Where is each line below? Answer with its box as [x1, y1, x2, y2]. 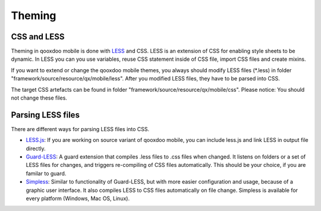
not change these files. [11, 94, 68, 101]
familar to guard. [26, 170, 67, 177]
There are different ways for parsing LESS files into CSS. [11, 125, 150, 132]
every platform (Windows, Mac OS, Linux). [26, 195, 130, 202]
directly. [26, 145, 46, 152]
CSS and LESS [11, 32, 65, 42]
